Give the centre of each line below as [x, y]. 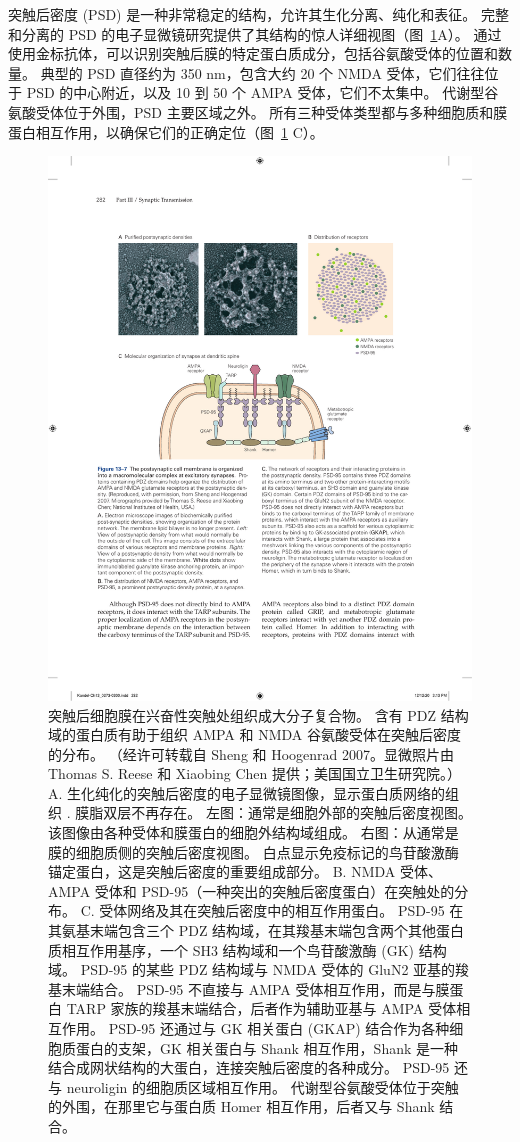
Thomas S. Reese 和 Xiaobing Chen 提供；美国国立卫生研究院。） [254, 773]
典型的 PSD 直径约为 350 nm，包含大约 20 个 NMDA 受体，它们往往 [262, 72]
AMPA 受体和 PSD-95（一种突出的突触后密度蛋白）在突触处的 [251, 890]
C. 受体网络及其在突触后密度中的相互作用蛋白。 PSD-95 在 [272, 910]
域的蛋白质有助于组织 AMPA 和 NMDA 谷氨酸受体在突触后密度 [254, 734]
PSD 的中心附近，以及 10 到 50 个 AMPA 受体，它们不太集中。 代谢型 [255, 92]
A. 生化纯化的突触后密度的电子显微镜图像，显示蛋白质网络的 [247, 792]
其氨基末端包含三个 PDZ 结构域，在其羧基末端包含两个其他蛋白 [256, 930]
